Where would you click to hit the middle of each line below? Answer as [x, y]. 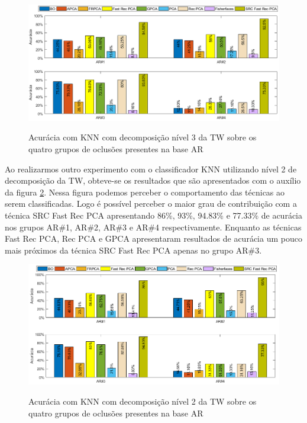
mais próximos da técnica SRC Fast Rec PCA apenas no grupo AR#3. [133, 250]
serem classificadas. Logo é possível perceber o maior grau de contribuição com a [151, 204]
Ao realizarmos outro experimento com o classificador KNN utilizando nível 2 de [151, 169]
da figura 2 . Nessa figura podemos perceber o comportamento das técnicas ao [145, 192]
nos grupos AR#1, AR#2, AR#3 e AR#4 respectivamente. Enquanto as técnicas [153, 227]
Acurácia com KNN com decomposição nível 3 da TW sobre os [143, 137]
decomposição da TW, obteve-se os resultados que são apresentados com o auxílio [153, 180]
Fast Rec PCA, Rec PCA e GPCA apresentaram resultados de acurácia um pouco [153, 238]
